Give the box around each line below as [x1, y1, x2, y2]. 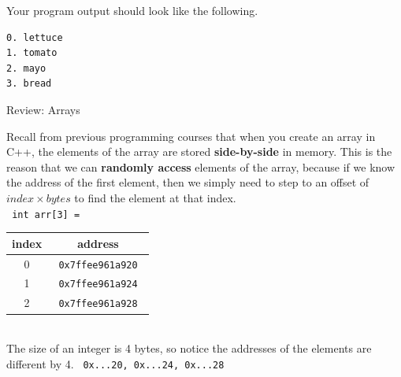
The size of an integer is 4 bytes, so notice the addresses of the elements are [6, 340, 372, 357]
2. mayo [6, 62, 46, 74]
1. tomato [6, 47, 58, 59]
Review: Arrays [6, 101, 80, 117]
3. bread [6, 78, 52, 90]
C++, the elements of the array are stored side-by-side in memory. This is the [6, 143, 392, 160]
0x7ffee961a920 [58, 259, 138, 271]
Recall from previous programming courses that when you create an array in [6, 128, 376, 144]
